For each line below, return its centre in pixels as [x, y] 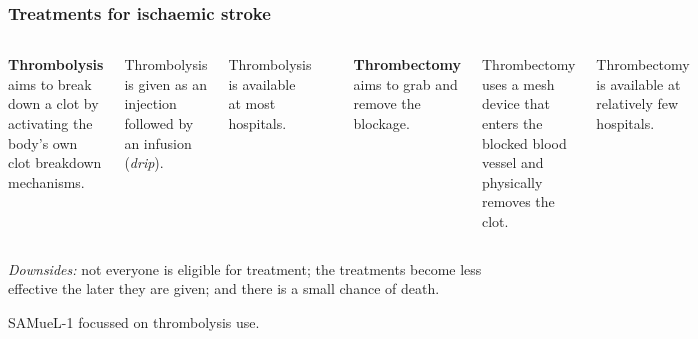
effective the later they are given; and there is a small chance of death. [224, 288]
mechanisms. [46, 181]
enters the [512, 123]
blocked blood [524, 142]
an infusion [158, 142]
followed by [159, 123]
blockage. [381, 123]
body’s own [43, 142]
